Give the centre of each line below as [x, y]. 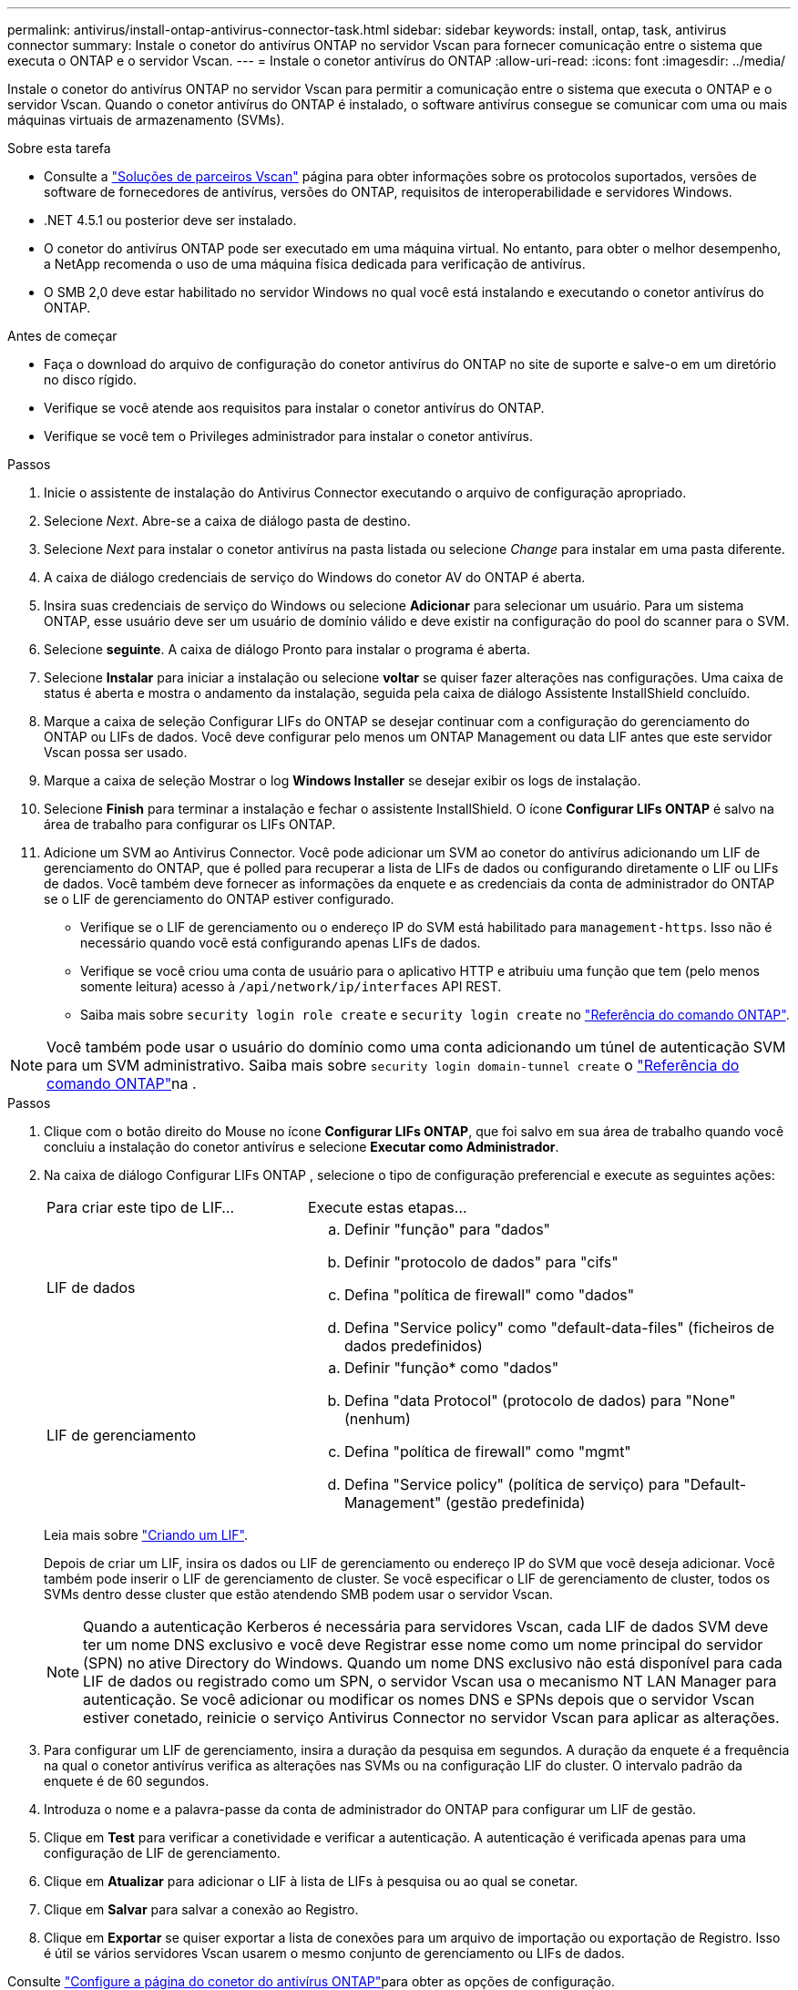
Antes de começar [62, 336]
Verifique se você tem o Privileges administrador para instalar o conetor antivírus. [288, 436]
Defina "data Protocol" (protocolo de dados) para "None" [540, 1400]
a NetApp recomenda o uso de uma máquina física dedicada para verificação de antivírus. [315, 264]
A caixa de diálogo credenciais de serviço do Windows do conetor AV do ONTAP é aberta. [315, 577]
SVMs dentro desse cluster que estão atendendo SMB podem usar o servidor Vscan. [298, 1594]
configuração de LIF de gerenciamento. [162, 1853]
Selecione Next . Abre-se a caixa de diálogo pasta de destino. [227, 521]
